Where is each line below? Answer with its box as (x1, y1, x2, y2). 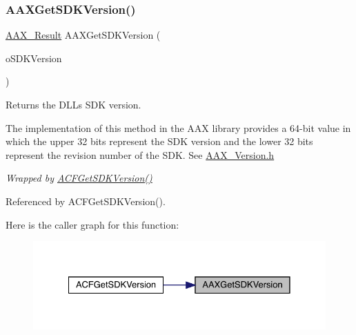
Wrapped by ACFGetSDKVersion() (6, 171, 152, 185)
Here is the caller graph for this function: (6, 217, 179, 231)
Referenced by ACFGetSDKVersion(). (6, 193, 166, 208)
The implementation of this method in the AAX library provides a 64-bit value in (6, 120, 351, 135)
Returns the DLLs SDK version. (6, 97, 141, 111)
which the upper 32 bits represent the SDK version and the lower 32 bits (6, 134, 313, 149)
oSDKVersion (6, 50, 62, 65)
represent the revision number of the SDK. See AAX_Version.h (6, 147, 275, 162)
